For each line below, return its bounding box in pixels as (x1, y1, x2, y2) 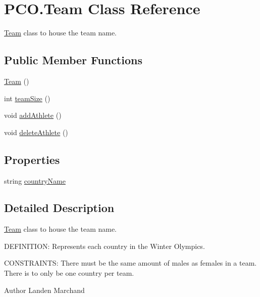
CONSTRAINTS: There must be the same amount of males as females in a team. (4, 258, 257, 268)
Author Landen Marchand (4, 284, 85, 295)
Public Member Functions (4, 52, 142, 68)
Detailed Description (4, 200, 115, 216)
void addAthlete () (4, 110, 62, 120)
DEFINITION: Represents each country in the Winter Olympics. (4, 240, 205, 251)
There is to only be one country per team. (4, 268, 134, 278)
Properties (4, 151, 60, 167)
